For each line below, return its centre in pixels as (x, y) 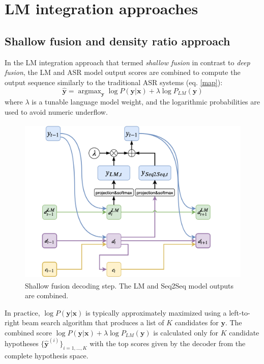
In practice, (22, 312)
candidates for (197, 322)
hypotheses (22, 343)
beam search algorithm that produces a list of (93, 322)
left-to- (240, 312)
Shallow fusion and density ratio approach (118, 41)
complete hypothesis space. (47, 355)
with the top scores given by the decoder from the (168, 343)
